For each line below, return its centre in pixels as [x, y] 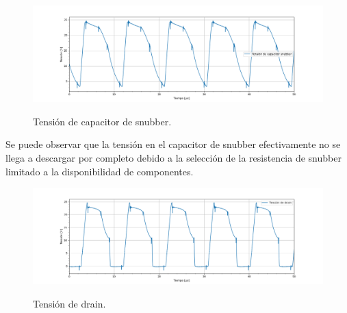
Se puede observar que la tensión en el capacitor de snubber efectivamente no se [173, 144]
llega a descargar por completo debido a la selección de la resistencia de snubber [173, 157]
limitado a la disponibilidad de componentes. [100, 171]
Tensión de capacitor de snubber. [102, 121]
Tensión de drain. [69, 303]
